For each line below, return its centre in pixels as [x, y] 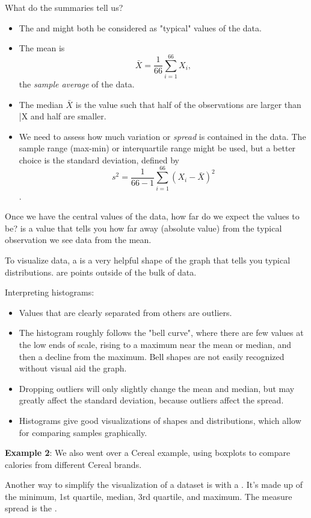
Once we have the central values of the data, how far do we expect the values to [152, 216]
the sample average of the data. [77, 84]
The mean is [42, 48]
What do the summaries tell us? [64, 7]
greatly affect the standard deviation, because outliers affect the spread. [151, 400]
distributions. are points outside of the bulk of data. [101, 272]
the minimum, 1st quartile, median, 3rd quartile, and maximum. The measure [149, 496]
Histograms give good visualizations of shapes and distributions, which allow [160, 420]
